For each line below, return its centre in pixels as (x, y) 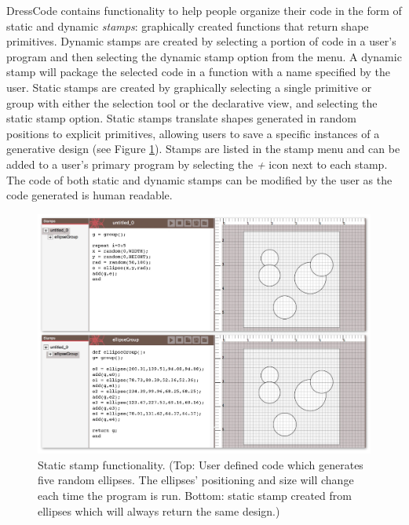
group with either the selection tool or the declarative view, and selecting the (192, 102)
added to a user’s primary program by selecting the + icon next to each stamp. (197, 164)
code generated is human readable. (89, 195)
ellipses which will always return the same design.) (159, 510)
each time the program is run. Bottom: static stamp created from (195, 495)
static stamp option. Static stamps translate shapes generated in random (181, 118)
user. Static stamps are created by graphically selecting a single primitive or (189, 87)
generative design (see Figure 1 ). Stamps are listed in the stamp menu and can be (203, 149)
